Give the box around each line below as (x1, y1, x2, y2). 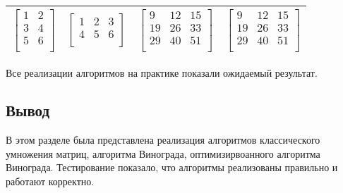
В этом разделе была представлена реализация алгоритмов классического (6, 132, 320, 147)
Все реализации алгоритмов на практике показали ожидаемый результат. (6, 65, 318, 80)
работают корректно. (6, 174, 95, 189)
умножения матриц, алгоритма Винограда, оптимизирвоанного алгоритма (6, 146, 320, 161)
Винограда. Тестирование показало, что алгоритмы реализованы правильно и (6, 160, 338, 175)
